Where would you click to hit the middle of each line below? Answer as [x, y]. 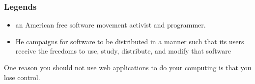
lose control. [22, 77]
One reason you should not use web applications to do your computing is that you [128, 67]
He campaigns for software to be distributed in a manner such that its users [130, 41]
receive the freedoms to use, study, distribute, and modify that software [123, 51]
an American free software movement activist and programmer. [111, 25]
